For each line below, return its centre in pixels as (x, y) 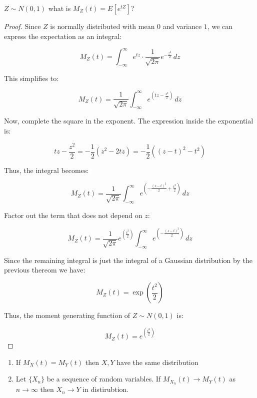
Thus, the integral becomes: (46, 170)
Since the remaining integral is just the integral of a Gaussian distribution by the (128, 260)
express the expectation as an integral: (63, 36)
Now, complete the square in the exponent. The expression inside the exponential (129, 121)
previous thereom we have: (45, 270)
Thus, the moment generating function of (67, 315)
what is (59, 8)
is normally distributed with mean (102, 26)
